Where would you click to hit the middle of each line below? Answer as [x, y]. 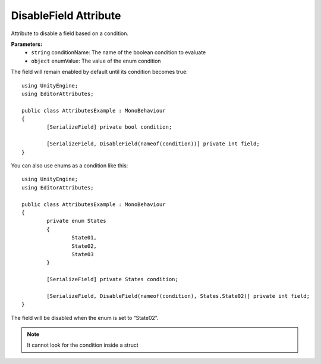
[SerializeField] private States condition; [112, 279]
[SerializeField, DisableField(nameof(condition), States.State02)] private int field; [178, 296]
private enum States [76, 221]
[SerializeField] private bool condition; [109, 127]
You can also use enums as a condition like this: [70, 166]
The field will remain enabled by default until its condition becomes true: [99, 72]
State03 [83, 254]
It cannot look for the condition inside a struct [83, 345]
